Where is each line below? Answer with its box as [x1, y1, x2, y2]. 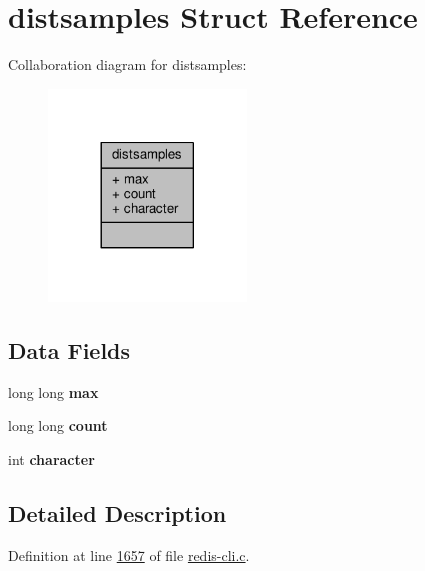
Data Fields [8, 335, 131, 366]
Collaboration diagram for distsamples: [8, 54, 247, 75]
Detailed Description [8, 498, 227, 529]
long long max [8, 381, 99, 402]
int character [8, 449, 95, 470]
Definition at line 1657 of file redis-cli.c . [8, 544, 250, 565]
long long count [8, 415, 108, 436]
